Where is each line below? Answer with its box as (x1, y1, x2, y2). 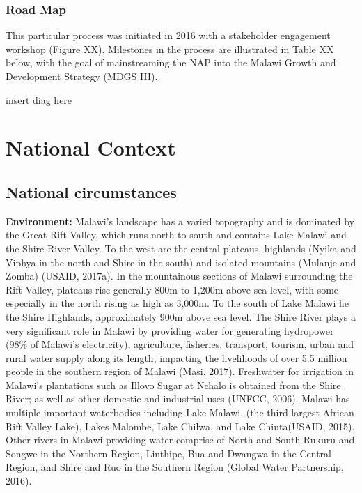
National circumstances (6, 181, 177, 202)
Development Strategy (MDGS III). (6, 69, 158, 83)
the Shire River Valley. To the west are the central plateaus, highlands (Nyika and (6, 241, 356, 255)
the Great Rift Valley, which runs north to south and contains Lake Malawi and (6, 227, 347, 242)
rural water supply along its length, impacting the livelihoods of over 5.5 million (6, 350, 347, 365)
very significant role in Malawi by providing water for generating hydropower (6, 323, 334, 337)
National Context (6, 133, 176, 162)
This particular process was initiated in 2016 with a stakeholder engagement (6, 28, 331, 43)
